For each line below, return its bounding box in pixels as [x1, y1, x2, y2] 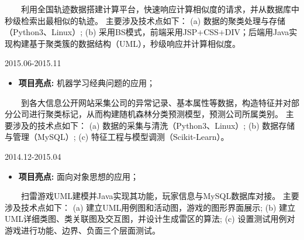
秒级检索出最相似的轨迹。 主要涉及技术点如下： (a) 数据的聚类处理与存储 [5, 14, 285, 26]
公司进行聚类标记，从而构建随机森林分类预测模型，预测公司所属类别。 [12, 108, 283, 120]
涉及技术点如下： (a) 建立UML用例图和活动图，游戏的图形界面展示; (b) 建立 [5, 201, 296, 213]
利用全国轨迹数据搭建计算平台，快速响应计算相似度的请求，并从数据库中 [20, 3, 299, 15]
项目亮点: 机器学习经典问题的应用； [18, 76, 155, 88]
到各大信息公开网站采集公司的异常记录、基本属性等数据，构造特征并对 [20, 96, 291, 108]
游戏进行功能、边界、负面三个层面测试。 [5, 224, 160, 236]
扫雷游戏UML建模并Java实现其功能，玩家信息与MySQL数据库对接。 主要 [20, 190, 299, 202]
